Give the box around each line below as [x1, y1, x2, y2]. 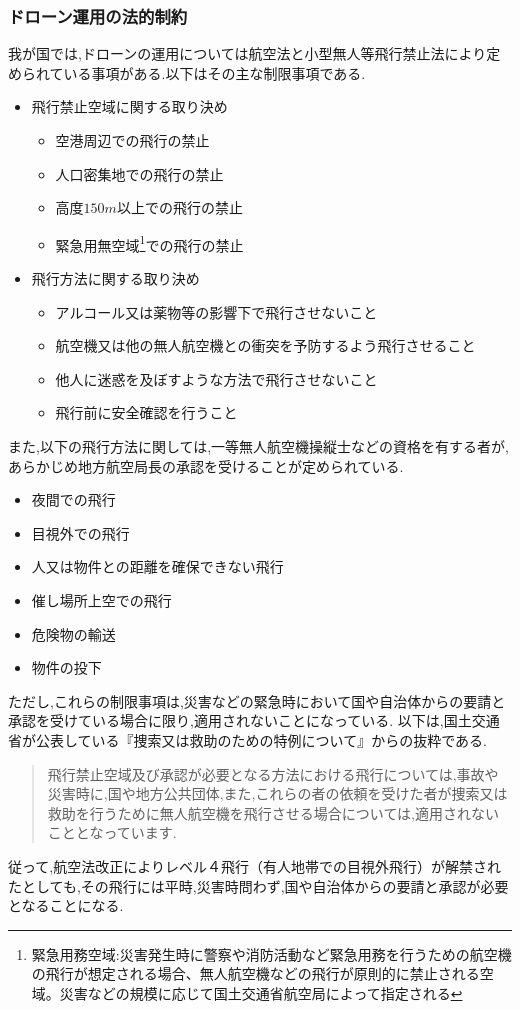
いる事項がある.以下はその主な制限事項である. [63, 62, 366, 83]
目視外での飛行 [31, 522, 130, 543]
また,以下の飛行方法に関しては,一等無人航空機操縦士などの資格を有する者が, [8, 436, 509, 456]
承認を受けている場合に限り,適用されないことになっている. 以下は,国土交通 [8, 710, 500, 731]
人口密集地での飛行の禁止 [55, 163, 224, 184]
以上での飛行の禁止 [116, 197, 243, 218]
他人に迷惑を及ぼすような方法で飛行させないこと [55, 368, 378, 389]
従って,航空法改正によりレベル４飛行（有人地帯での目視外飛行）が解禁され [8, 855, 501, 876]
